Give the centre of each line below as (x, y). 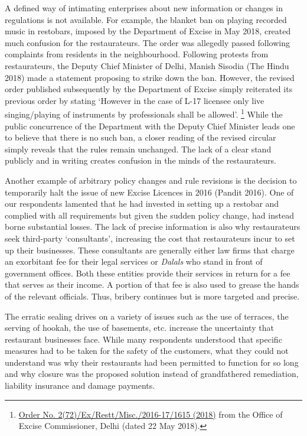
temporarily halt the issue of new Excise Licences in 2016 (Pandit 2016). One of (149, 192)
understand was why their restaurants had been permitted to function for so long (152, 362)
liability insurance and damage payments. (80, 385)
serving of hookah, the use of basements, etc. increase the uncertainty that (139, 328)
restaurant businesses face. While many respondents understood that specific (143, 339)
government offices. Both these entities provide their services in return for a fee (148, 273)
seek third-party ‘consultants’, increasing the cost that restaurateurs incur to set (150, 238)
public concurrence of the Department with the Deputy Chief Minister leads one (150, 126)
